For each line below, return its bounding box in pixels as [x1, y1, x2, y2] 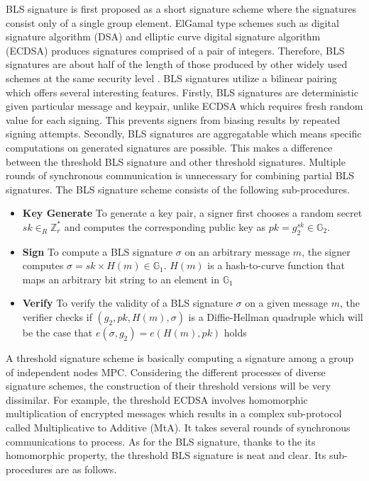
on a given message [245, 295, 328, 310]
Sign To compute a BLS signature [22, 244, 173, 259]
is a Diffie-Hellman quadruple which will [188, 310, 363, 324]
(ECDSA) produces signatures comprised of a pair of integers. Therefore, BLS [6, 43, 345, 57]
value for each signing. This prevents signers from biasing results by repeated [6, 112, 341, 127]
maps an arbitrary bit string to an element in [22, 271, 220, 286]
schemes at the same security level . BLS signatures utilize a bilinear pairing [6, 70, 337, 85]
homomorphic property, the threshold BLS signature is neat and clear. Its [6, 448, 326, 463]
